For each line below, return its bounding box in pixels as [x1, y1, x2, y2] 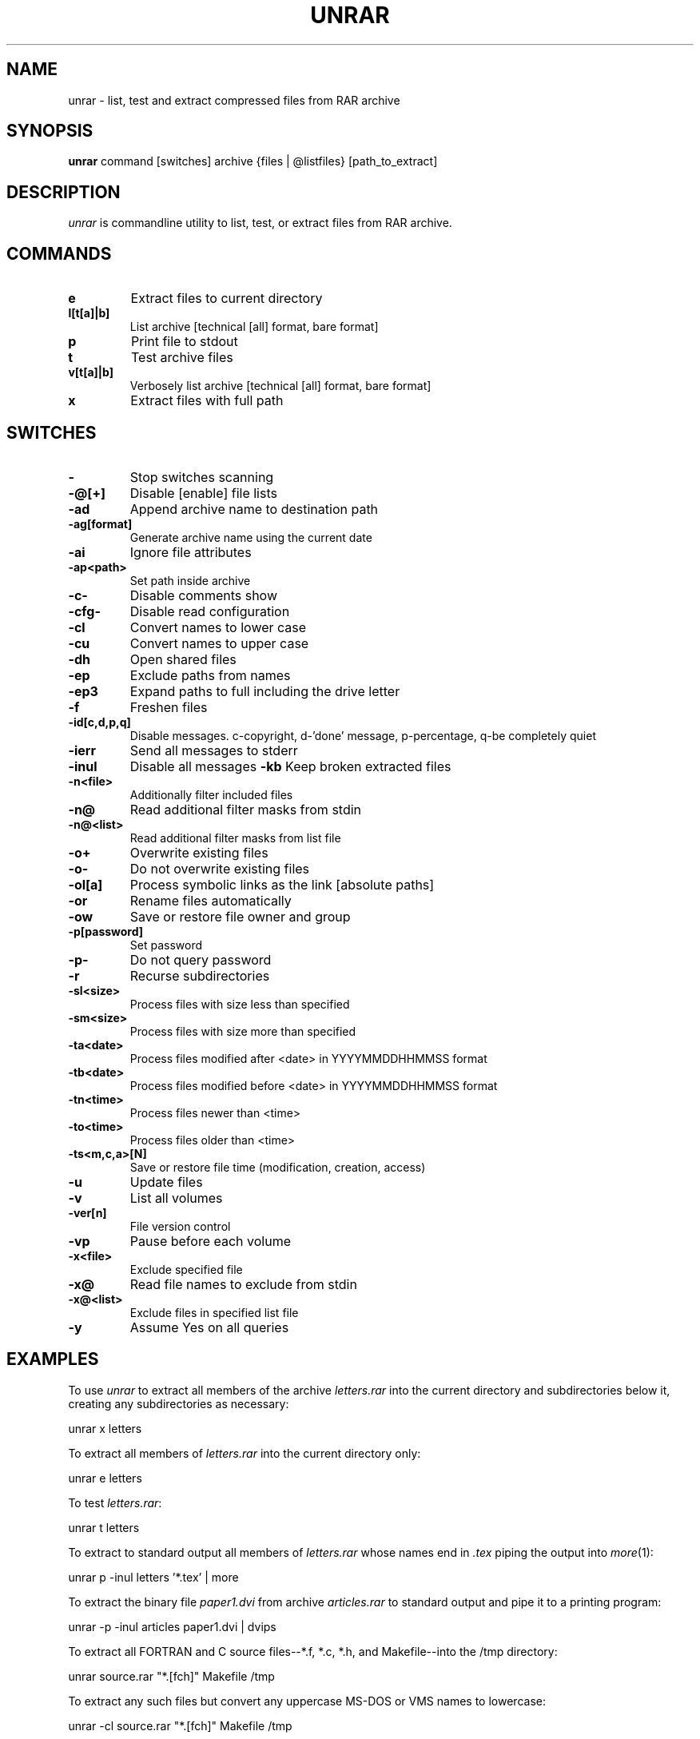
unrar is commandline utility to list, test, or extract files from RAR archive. [68, 216, 452, 230]
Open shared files [129, 651, 237, 667]
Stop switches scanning [129, 468, 274, 485]
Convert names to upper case [129, 635, 309, 651]
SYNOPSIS [6, 121, 93, 141]
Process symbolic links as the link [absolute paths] [129, 876, 435, 893]
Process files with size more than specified [129, 1024, 356, 1038]
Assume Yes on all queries [129, 1319, 289, 1335]
